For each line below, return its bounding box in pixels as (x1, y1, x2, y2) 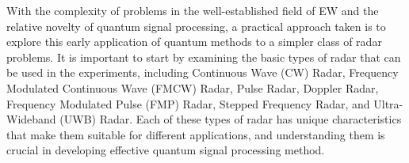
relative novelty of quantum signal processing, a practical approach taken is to (6, 17, 386, 34)
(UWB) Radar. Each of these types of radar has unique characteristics (59, 111, 402, 127)
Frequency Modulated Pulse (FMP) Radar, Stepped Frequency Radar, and (6, 95, 370, 112)
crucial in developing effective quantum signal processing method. (6, 142, 325, 158)
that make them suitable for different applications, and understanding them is (6, 126, 385, 142)
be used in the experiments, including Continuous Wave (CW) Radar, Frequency (6, 64, 399, 81)
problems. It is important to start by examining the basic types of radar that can (6, 48, 401, 65)
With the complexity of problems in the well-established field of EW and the (6, 2, 379, 18)
